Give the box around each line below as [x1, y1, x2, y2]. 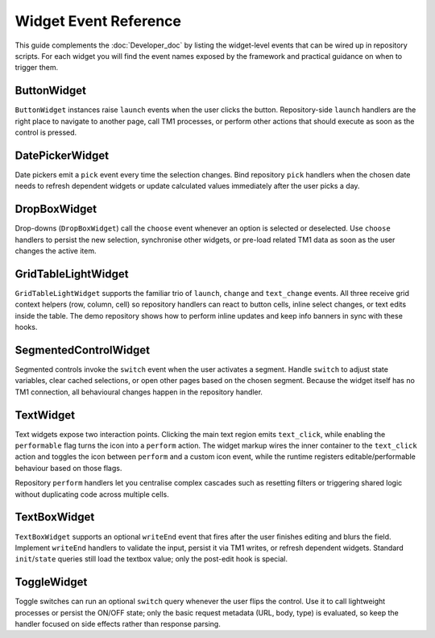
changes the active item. [14, 246, 97, 256]
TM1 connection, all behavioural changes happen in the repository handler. [14, 387, 263, 397]
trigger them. [14, 63, 59, 73]
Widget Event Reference [14, 12, 181, 30]
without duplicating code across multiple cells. [14, 489, 169, 499]
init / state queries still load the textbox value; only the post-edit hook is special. [14, 554, 288, 564]
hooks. [14, 323, 38, 332]
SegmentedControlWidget [14, 343, 151, 357]
